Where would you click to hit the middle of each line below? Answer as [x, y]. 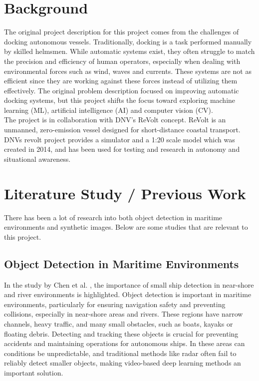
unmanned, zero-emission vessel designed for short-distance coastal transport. [122, 130]
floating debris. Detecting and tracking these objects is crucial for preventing [121, 333]
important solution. [34, 372]
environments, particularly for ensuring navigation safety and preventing [115, 304]
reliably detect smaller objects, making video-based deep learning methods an [123, 363]
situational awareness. [37, 159]
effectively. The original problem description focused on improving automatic [122, 90]
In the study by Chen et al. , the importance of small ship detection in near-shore [129, 284]
